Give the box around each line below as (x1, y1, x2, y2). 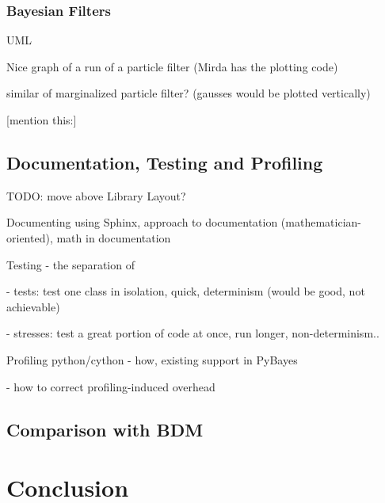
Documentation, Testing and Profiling (6, 150, 323, 174)
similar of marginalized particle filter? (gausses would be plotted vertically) (6, 85, 371, 101)
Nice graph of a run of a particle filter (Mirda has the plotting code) (6, 58, 338, 74)
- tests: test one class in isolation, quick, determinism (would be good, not (6, 283, 365, 299)
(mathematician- (280, 214, 361, 231)
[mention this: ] (6, 112, 77, 128)
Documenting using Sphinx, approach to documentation (6, 214, 278, 231)
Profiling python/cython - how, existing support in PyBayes (6, 351, 298, 368)
